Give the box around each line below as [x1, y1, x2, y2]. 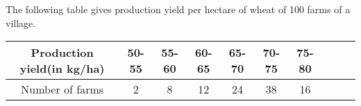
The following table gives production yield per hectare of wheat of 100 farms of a [6, 2, 351, 16]
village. [6, 15, 36, 30]
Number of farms [21, 81, 104, 98]
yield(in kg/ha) [19, 60, 105, 77]
